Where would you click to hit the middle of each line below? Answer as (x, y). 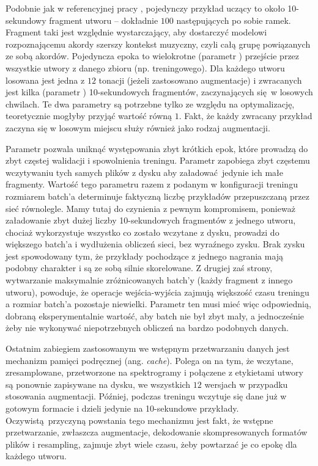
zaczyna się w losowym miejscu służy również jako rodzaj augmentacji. (138, 127)
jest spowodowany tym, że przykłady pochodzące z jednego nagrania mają (145, 256)
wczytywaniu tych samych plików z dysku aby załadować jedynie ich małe (145, 172)
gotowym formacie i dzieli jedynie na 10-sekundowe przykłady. (122, 408)
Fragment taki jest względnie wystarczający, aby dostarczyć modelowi (136, 32)
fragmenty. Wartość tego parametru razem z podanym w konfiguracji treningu (152, 184)
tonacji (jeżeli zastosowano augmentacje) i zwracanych (200, 80)
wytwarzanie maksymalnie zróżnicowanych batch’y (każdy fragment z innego (149, 280)
